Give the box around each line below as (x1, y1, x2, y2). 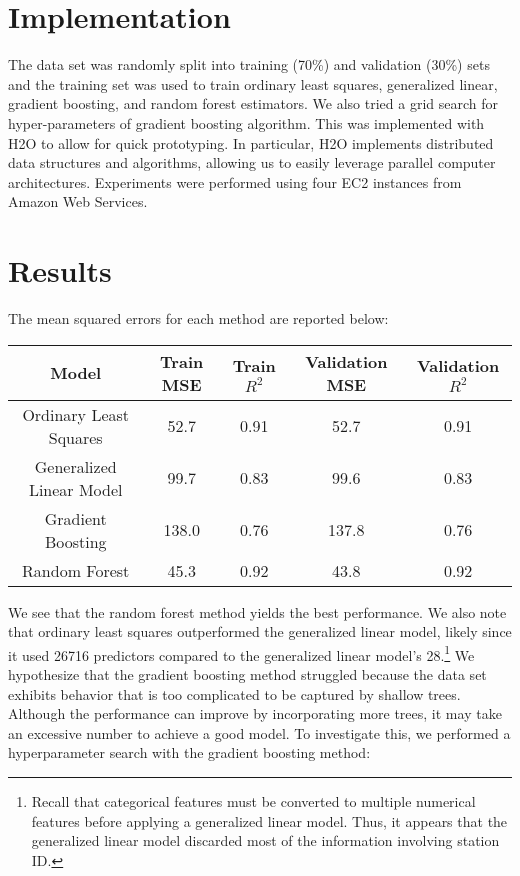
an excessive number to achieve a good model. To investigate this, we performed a (8, 722, 511, 743)
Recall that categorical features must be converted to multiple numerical (31, 791, 476, 811)
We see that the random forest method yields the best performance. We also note (8, 601, 507, 622)
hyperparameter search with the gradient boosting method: (8, 742, 371, 763)
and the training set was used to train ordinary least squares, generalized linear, (8, 73, 498, 94)
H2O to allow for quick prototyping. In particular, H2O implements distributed (8, 132, 494, 153)
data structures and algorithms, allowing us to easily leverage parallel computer (8, 152, 496, 173)
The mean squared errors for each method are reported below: (8, 308, 389, 328)
